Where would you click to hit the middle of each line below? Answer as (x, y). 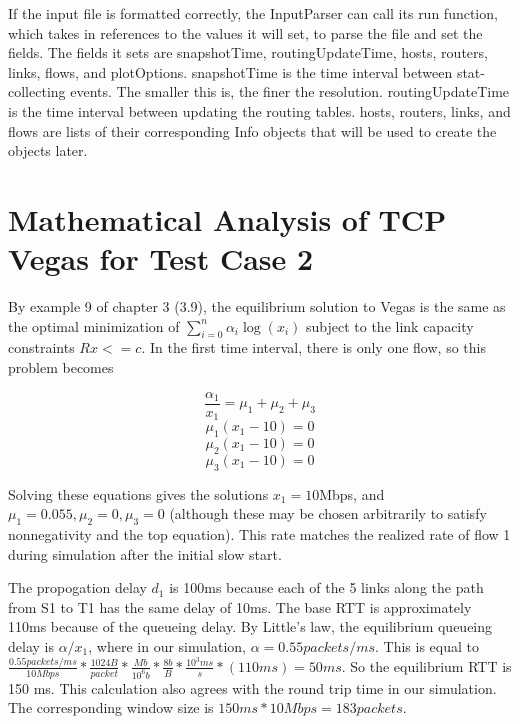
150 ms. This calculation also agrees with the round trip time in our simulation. (252, 687)
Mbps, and (352, 493)
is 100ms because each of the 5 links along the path (326, 587)
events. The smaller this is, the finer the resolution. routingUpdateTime (290, 91)
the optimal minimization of (94, 325)
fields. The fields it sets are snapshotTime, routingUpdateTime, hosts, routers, (248, 52)
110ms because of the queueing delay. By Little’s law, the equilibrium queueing (250, 626)
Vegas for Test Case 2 (161, 258)
